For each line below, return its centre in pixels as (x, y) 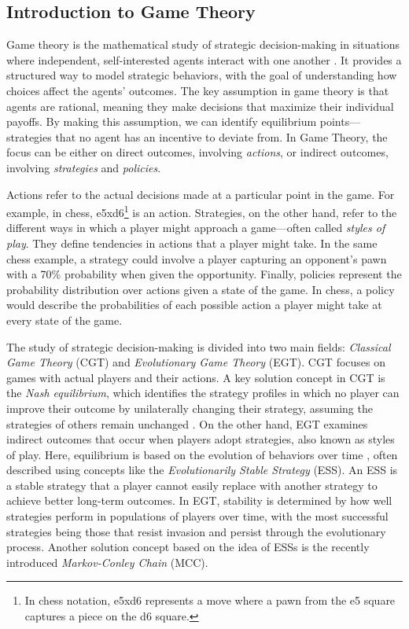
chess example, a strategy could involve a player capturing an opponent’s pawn (197, 258)
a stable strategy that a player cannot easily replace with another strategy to (192, 485)
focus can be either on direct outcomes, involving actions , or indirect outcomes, (197, 152)
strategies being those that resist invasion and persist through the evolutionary (196, 531)
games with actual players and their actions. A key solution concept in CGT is (196, 377)
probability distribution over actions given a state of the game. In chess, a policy (201, 289)
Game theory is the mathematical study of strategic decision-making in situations (203, 44)
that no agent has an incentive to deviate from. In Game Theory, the (221, 136)
